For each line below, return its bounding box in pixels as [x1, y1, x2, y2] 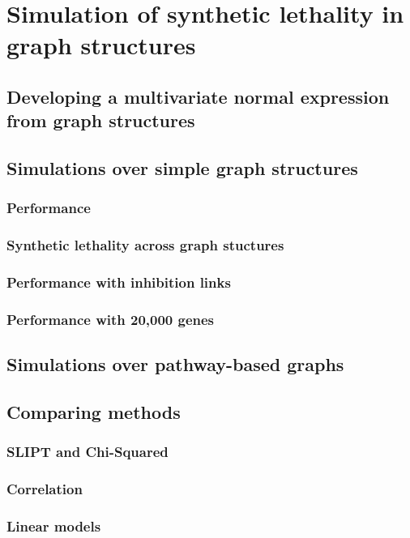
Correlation [6, 479, 83, 499]
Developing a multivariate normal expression [6, 83, 390, 109]
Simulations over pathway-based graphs [6, 352, 344, 377]
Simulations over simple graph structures [6, 156, 358, 181]
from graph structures [6, 108, 195, 133]
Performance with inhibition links [6, 272, 231, 292]
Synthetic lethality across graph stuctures [6, 235, 284, 255]
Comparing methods [6, 399, 181, 425]
